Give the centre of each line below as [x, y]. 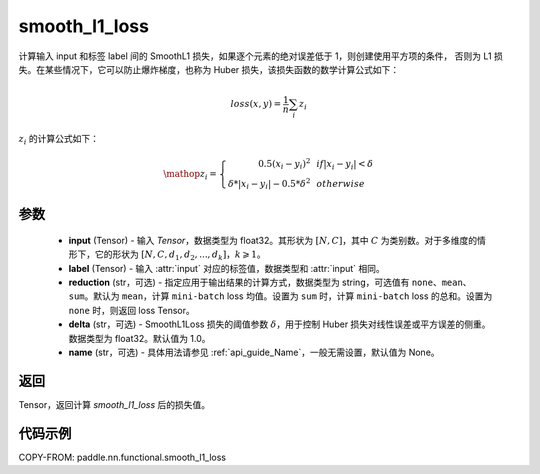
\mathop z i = [190, 175]
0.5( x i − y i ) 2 [284, 164]
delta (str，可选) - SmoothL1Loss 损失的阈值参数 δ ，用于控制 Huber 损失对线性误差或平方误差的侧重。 [279, 324]
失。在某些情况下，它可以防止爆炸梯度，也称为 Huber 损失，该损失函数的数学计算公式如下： [209, 69]
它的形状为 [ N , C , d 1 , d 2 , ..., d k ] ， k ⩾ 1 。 [180, 255]
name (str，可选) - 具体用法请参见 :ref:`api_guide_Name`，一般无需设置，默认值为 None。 [254, 352]
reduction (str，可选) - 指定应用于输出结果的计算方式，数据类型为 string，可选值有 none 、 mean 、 [270, 282]
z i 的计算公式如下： [59, 139]
